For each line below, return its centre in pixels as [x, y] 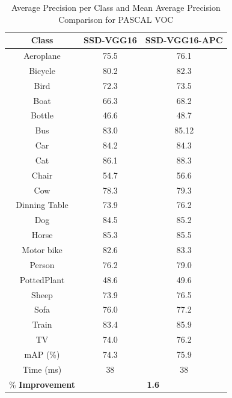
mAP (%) [42, 354]
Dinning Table [42, 205]
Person [42, 264]
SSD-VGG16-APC [184, 40]
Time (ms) [42, 369]
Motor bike [42, 250]
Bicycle [42, 70]
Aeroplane [42, 56]
